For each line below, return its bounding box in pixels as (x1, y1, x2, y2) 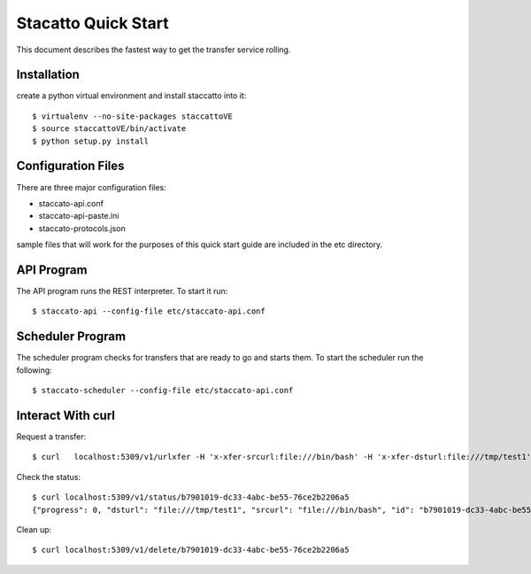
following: (16, 364, 52, 376)
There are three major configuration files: (16, 182, 167, 192)
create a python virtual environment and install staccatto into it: (16, 90, 247, 101)
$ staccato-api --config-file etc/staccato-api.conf (32, 306, 265, 316)
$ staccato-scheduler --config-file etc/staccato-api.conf (32, 385, 294, 396)
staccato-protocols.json (38, 222, 126, 234)
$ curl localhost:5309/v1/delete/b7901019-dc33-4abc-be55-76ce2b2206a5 (32, 545, 350, 555)
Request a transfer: (16, 430, 87, 442)
